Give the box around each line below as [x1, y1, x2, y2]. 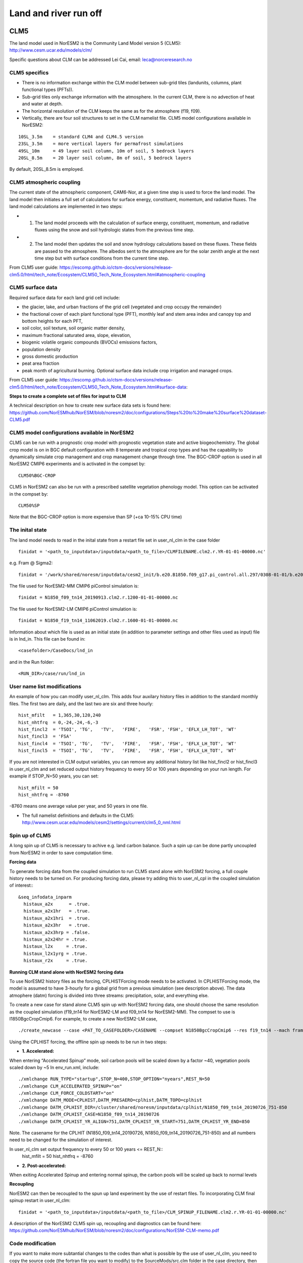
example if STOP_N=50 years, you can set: [9, 773, 99, 779]
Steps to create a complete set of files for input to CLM [9, 393, 126, 399]
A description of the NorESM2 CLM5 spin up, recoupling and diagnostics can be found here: [9, 1220, 201, 1226]
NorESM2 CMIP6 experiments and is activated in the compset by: [9, 461, 146, 467]
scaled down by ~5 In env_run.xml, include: [9, 1064, 99, 1071]
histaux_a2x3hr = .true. [23, 922, 90, 928]
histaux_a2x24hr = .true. [23, 937, 88, 942]
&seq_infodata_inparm [18, 894, 72, 900]
